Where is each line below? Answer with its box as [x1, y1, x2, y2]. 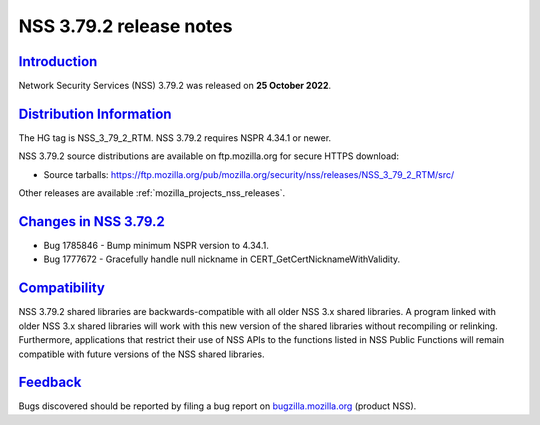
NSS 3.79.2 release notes [18, 15, 233, 37]
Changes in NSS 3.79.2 [18, 213, 165, 230]
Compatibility [18, 280, 105, 297]
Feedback [18, 374, 82, 391]
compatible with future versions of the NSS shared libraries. [18, 348, 265, 360]
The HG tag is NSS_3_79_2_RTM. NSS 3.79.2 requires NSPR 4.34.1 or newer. [18, 131, 332, 144]
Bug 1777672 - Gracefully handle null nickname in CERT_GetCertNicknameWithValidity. [43, 253, 401, 265]
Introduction [18, 53, 98, 70]
